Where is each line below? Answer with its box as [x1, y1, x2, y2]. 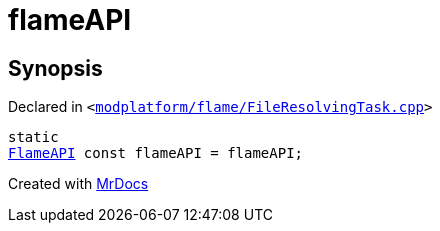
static [8, 129, 59, 146]
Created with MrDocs [8, 175, 149, 193]
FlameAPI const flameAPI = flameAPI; [8, 145, 304, 162]
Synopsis [8, 55, 103, 81]
